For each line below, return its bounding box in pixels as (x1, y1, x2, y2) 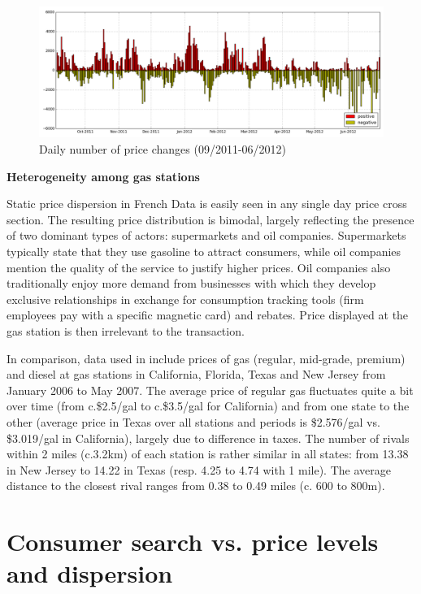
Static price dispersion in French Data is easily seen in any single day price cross (7, 195, 407, 212)
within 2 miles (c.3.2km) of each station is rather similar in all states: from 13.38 (7, 445, 409, 462)
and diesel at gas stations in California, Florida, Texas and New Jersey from (7, 366, 386, 383)
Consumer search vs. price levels (7, 525, 379, 558)
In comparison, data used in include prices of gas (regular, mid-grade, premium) (7, 349, 406, 366)
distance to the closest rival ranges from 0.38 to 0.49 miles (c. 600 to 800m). (7, 477, 385, 494)
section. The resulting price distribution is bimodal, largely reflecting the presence (7, 210, 414, 228)
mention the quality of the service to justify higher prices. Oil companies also (7, 258, 391, 275)
